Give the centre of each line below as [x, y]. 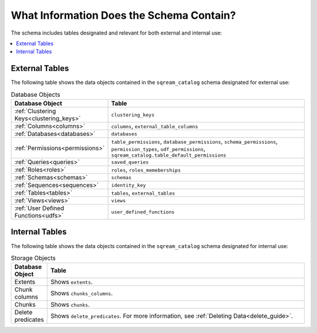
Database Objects [36, 94]
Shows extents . [72, 282]
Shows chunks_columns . [82, 293]
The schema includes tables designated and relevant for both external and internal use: [117, 33]
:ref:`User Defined [39, 208]
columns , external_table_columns [155, 126]
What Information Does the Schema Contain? [123, 15]
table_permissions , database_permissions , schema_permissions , [195, 142]
